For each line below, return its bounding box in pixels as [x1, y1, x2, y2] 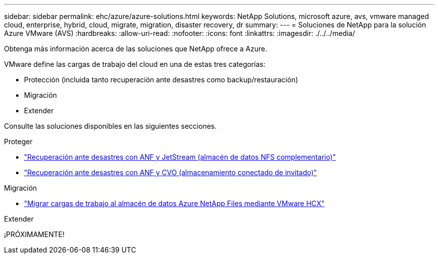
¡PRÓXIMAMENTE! [4, 230, 64, 239]
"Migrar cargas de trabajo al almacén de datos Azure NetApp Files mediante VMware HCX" [24, 199, 325, 208]
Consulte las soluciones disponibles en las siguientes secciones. [4, 122, 217, 130]
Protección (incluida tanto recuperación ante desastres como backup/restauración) [24, 75, 298, 84]
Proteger [4, 137, 32, 146]
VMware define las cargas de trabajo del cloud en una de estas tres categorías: [4, 60, 265, 68]
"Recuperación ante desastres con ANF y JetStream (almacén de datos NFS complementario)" [24, 153, 336, 161]
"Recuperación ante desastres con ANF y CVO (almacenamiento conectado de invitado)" [24, 168, 317, 177]
